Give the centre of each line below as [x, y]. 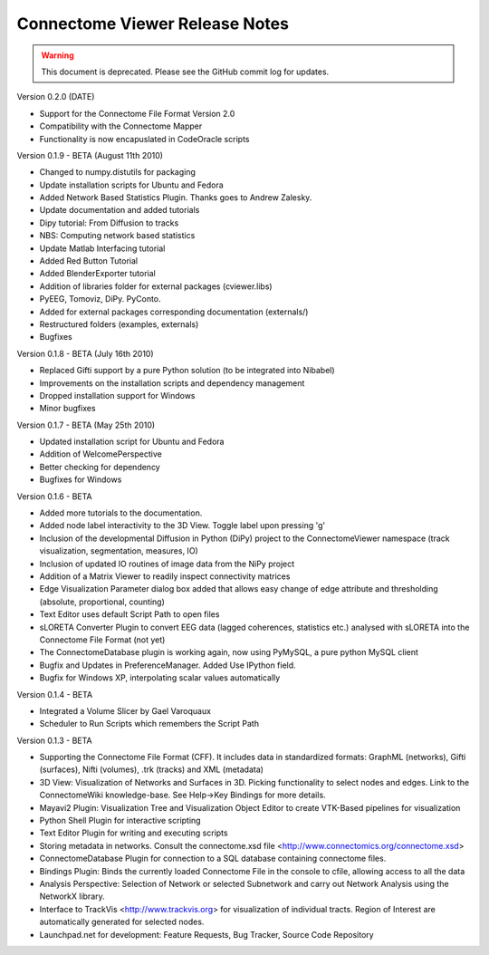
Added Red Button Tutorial [89, 261]
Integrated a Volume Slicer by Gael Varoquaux [125, 710]
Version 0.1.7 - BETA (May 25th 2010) [86, 425]
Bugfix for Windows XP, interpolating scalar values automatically [160, 678]
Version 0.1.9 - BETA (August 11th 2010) [90, 155]
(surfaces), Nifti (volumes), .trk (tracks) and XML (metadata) [152, 769]
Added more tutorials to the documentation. [121, 513]
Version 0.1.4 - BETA [55, 694]
